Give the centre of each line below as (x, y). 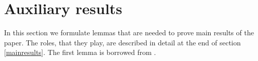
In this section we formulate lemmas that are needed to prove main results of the (129, 33)
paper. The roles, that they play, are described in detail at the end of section (122, 42)
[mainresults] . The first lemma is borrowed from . (80, 52)
